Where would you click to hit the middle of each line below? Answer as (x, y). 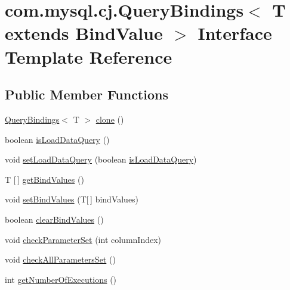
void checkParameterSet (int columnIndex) (83, 239)
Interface (235, 33)
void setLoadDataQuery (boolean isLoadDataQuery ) (101, 159)
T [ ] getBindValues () (44, 179)
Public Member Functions (87, 94)
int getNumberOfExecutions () (61, 279)
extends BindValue (84, 33)
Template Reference (89, 56)
